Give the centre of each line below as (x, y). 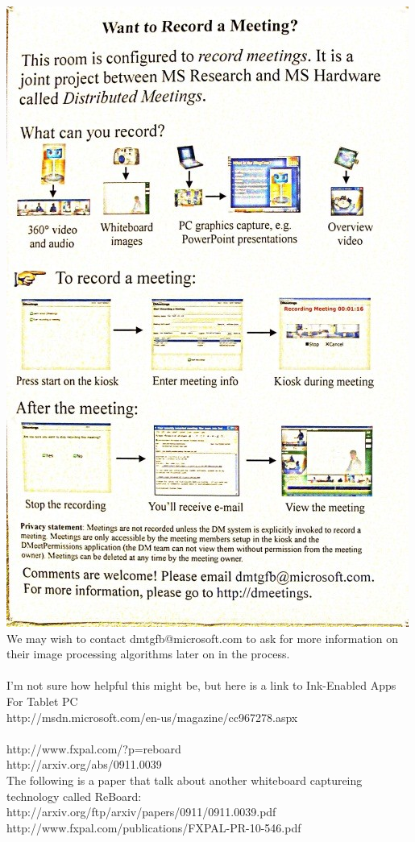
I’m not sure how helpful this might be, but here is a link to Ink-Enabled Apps (201, 685)
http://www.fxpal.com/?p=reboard (94, 748)
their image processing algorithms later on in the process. (148, 654)
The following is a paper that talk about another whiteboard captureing (185, 780)
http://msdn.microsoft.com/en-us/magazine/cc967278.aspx (152, 717)
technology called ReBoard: (74, 796)
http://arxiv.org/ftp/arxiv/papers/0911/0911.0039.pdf (141, 812)
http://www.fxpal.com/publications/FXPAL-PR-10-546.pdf (154, 827)
